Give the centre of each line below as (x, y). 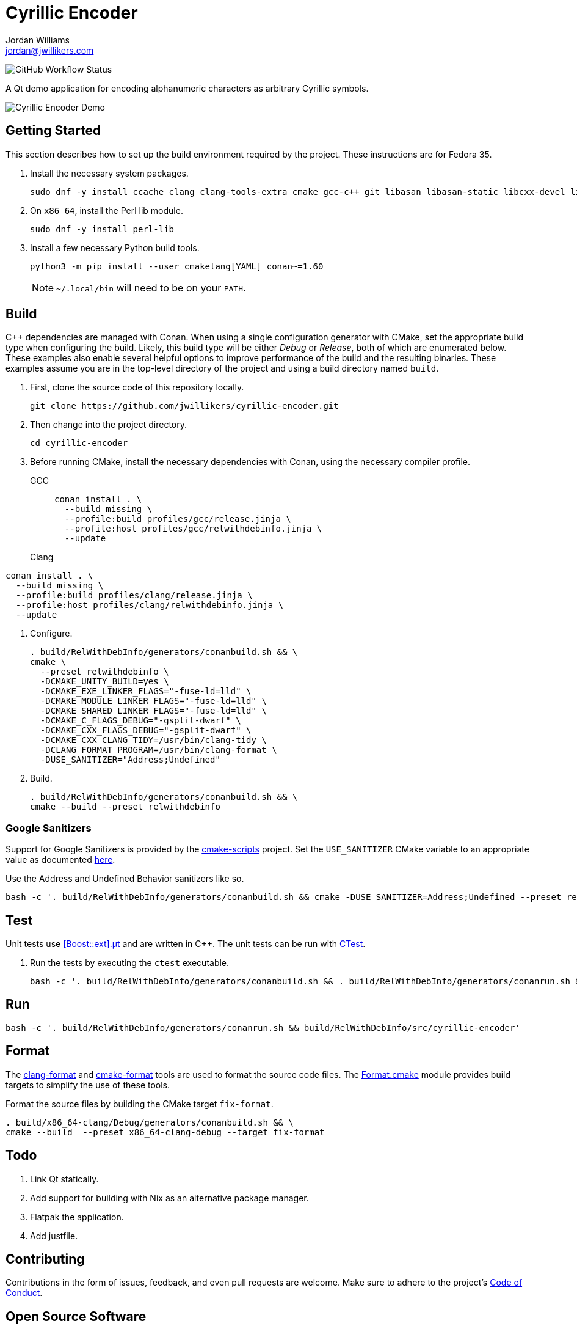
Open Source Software (76, 1316)
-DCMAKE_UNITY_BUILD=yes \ (104, 682)
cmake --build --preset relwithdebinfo (125, 807)
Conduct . (24, 1293)
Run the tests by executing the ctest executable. (130, 963)
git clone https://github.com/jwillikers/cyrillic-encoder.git (184, 406)
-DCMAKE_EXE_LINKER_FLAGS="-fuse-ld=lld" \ (146, 691)
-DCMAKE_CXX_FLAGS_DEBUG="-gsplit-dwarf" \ (146, 730)
